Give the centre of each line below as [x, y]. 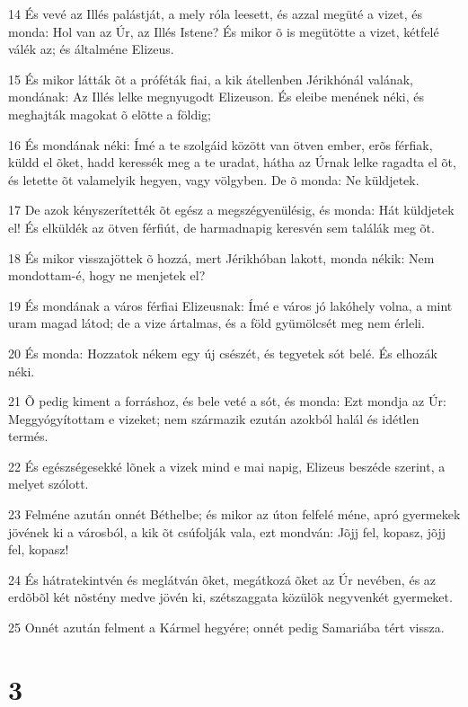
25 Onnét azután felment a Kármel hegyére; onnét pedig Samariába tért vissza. [226, 627]
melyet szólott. [49, 484]
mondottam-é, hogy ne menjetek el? [107, 275]
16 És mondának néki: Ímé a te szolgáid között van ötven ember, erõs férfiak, [221, 144]
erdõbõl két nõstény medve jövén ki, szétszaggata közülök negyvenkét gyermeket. [230, 597]
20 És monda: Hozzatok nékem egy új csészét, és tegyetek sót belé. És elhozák [223, 353]
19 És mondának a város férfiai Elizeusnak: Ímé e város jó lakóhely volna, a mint [230, 305]
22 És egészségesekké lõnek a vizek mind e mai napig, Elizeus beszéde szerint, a [227, 466]
